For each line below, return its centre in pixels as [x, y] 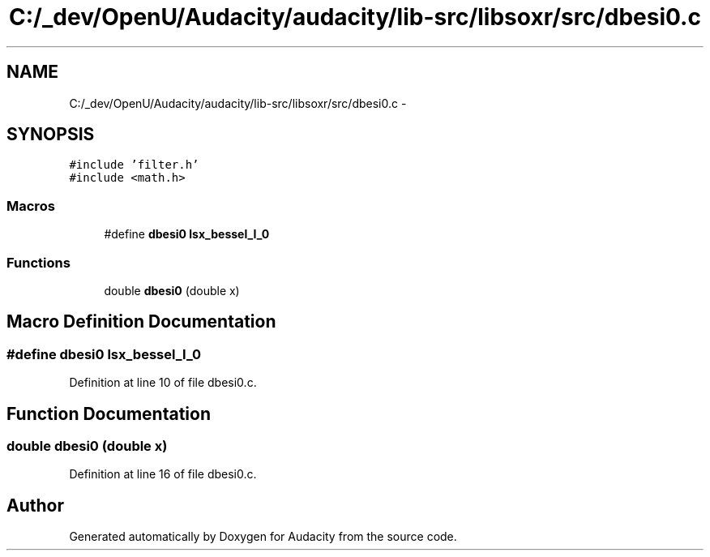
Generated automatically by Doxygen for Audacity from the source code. [263, 537]
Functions [38, 262]
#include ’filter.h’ [134, 165]
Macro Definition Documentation [141, 322]
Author [35, 505]
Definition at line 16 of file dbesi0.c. [163, 474]
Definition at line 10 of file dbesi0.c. [163, 383]
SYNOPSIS [51, 135]
